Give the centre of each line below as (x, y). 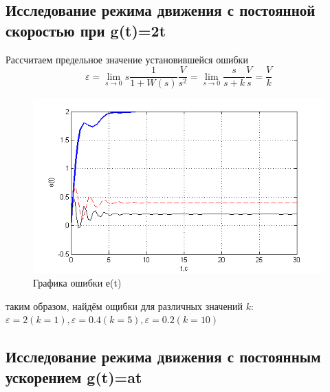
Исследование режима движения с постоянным (163, 357)
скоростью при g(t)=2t (86, 30)
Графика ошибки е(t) (77, 283)
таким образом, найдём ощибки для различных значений (124, 306)
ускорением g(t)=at (74, 376)
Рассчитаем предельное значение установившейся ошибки (127, 59)
